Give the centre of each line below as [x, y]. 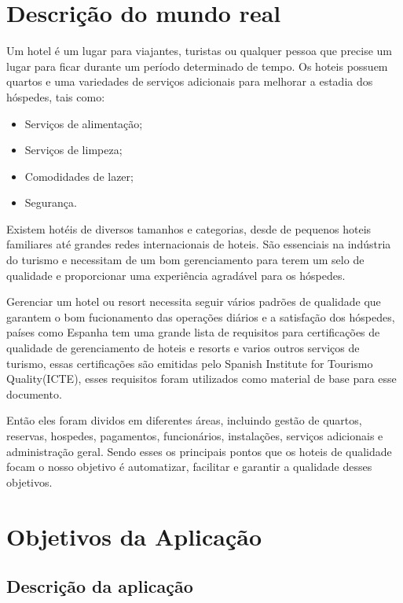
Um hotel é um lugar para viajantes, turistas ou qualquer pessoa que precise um [200, 51]
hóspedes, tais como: [56, 96]
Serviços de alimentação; [84, 123]
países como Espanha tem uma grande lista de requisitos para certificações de [193, 332]
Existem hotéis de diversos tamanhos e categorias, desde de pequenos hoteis [189, 228]
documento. [34, 393]
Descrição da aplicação [100, 586]
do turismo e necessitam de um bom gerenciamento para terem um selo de [185, 260]
